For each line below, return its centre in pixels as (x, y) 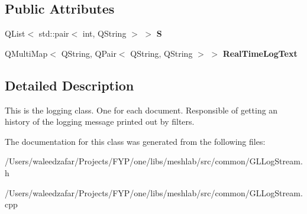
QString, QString (161, 53)
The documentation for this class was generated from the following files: (135, 141)
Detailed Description (70, 85)
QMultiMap (26, 53)
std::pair (54, 33)
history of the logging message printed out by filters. (100, 121)
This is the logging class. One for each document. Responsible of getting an (141, 110)
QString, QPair (89, 53)
